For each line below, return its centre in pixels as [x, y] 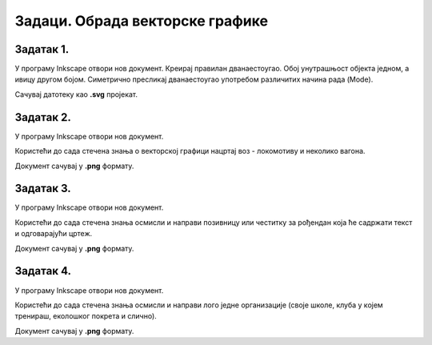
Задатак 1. [42, 49]
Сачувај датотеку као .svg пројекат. [76, 94]
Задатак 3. [43, 189]
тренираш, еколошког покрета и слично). [86, 316]
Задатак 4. [43, 271]
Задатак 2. [43, 117]
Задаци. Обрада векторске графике [141, 21]
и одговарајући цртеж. [54, 234]
